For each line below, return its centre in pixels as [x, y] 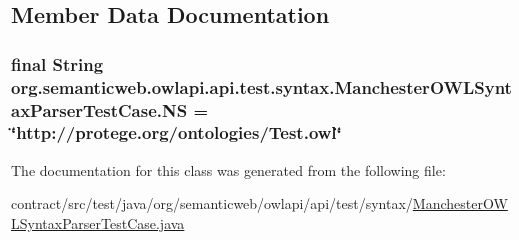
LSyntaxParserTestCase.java [98, 222]
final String [57, 63]
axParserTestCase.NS [99, 109]
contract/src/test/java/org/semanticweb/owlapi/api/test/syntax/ [212, 203]
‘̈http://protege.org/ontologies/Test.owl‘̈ [176, 132]
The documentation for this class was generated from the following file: [228, 169]
